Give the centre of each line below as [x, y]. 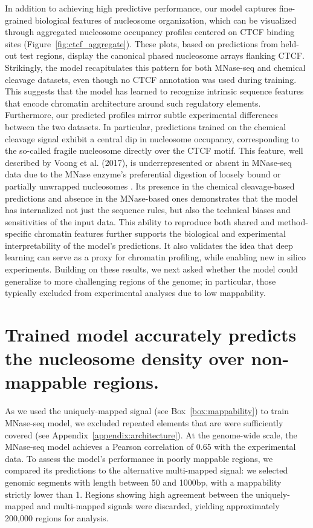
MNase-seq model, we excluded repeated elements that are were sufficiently [144, 422]
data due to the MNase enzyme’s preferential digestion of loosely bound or [143, 174]
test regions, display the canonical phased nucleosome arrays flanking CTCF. [162, 55]
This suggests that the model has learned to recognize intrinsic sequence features [154, 91]
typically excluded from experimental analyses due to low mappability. [135, 293]
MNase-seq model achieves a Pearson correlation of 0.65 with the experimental [150, 447]
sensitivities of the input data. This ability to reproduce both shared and [140, 221]
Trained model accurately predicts [151, 335]
